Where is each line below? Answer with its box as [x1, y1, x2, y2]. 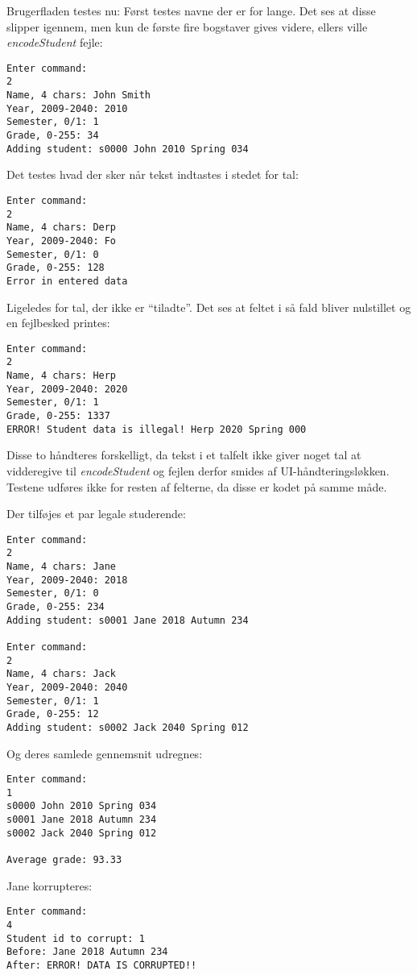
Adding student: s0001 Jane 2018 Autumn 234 [6, 614, 249, 626]
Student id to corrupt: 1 [6, 932, 145, 944]
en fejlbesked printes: [6, 314, 110, 331]
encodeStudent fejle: [6, 34, 103, 51]
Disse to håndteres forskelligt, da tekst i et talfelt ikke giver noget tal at [6, 446, 361, 463]
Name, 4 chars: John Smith [6, 89, 151, 102]
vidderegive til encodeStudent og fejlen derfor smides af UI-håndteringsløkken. [6, 462, 390, 479]
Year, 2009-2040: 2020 [6, 383, 128, 395]
